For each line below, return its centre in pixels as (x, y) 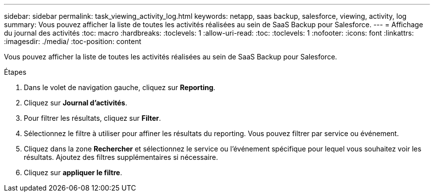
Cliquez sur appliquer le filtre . (73, 172)
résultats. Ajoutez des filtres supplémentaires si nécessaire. (121, 157)
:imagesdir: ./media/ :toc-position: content (73, 41)
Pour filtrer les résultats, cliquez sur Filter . (92, 118)
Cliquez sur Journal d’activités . (76, 103)
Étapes (15, 72)
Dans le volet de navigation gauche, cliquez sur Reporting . (120, 87)
